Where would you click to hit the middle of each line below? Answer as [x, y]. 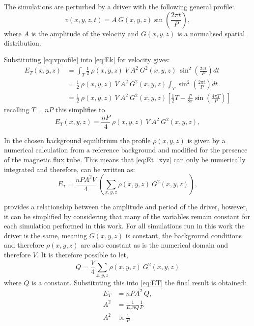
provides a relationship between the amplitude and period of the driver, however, [126, 207]
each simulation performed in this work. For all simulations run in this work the [124, 226]
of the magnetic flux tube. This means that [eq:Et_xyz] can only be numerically [125, 159]
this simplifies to [80, 110]
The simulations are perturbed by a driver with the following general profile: [119, 6]
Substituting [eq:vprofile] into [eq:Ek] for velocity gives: [87, 59]
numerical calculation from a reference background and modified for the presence [126, 150]
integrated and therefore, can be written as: [70, 169]
